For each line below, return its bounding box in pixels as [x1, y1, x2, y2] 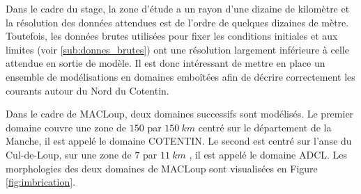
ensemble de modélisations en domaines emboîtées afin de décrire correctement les [6, 69, 355, 83]
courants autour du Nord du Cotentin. [6, 83, 169, 97]
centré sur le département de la [198, 120, 332, 134]
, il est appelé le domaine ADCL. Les [189, 147, 348, 161]
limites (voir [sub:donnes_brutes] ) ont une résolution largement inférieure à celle [6, 42, 349, 56]
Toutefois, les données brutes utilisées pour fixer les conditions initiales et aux [6, 29, 338, 43]
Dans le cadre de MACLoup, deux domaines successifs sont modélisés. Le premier [6, 106, 354, 121]
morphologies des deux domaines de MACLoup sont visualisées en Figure [6, 161, 318, 175]
